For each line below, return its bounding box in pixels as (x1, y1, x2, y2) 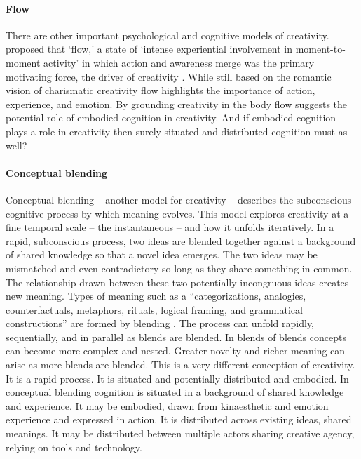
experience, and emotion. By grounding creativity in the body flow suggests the (6, 96, 348, 111)
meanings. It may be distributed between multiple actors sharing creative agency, (6, 426, 355, 441)
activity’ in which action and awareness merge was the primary (43, 55, 315, 69)
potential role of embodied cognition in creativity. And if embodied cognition (6, 110, 336, 125)
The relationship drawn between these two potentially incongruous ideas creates (6, 274, 349, 289)
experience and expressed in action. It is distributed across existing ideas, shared (6, 412, 352, 427)
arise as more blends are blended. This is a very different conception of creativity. (6, 357, 355, 372)
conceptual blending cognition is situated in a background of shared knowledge (6, 385, 344, 399)
